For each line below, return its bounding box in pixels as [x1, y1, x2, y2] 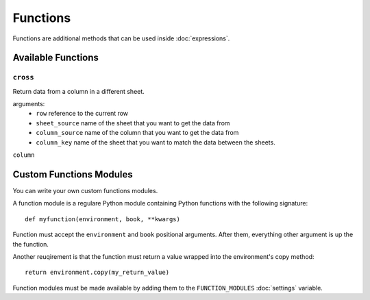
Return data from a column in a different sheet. [12, 87, 145, 95]
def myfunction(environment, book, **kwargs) [25, 215, 181, 223]
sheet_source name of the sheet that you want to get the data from [36, 118, 230, 127]
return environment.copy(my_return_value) [25, 268, 170, 277]
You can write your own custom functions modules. [12, 186, 158, 195]
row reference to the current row [36, 110, 129, 118]
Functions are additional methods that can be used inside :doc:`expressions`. [12, 34, 230, 42]
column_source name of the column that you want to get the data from [36, 129, 239, 137]
